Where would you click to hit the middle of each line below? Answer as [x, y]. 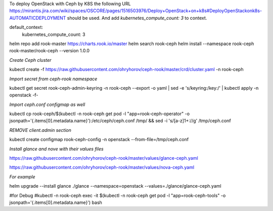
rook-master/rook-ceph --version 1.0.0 [50, 51]
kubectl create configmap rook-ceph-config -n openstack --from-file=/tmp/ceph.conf [99, 139]
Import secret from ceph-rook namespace [53, 79]
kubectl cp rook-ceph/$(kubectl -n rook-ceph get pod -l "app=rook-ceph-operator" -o [99, 114]
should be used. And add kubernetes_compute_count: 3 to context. [137, 18]
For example [22, 177]
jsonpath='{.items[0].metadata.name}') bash [56, 202]
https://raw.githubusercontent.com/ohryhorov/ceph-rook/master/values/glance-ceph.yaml [104, 158]
